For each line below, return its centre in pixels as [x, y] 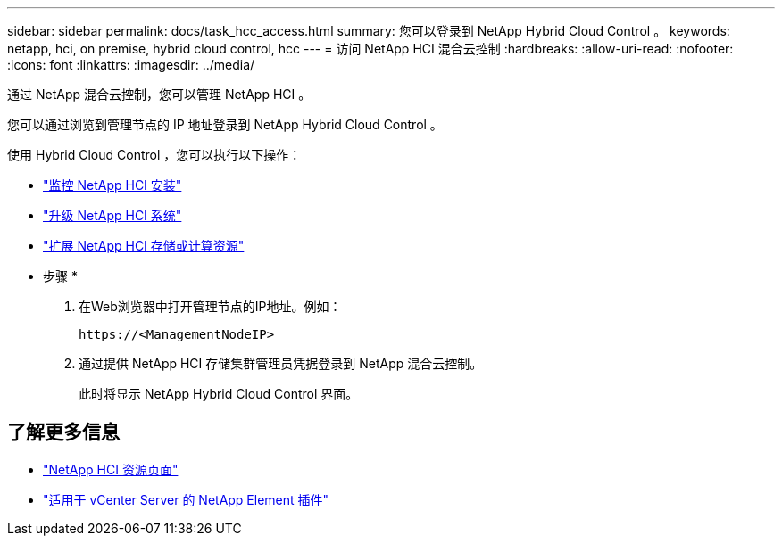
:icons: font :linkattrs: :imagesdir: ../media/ [131, 65]
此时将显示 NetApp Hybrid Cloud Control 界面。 [219, 394]
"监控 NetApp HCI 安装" [112, 185]
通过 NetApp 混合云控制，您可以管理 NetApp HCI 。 [159, 94]
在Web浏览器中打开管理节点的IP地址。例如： [210, 306]
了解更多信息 [63, 432]
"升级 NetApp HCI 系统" [112, 215]
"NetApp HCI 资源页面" [111, 469]
